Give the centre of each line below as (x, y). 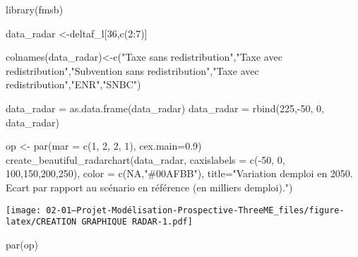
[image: (24, 210)
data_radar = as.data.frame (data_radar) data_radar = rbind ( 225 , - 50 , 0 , (165, 108)
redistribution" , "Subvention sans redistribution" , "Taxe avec (132, 70)
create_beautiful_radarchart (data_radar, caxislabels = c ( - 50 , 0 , (145, 159)
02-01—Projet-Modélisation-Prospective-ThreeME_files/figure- (195, 210)
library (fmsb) (35, 9)
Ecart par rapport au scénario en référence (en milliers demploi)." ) (149, 187)
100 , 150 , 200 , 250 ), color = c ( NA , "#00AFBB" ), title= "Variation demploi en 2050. (179, 173)
